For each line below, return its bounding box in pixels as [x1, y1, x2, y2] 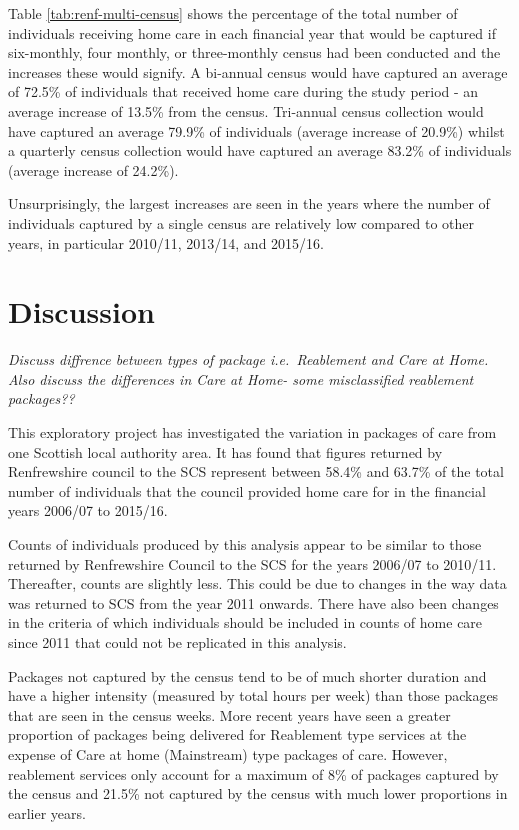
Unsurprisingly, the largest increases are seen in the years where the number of [8, 193, 490, 214]
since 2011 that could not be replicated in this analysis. [8, 631, 347, 652]
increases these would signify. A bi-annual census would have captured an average [8, 61, 508, 82]
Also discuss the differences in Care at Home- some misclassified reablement [8, 368, 474, 389]
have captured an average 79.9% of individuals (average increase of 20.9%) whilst [8, 120, 505, 141]
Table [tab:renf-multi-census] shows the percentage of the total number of [8, 3, 458, 23]
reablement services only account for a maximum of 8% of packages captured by [8, 763, 499, 784]
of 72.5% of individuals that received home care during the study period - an [8, 81, 479, 102]
